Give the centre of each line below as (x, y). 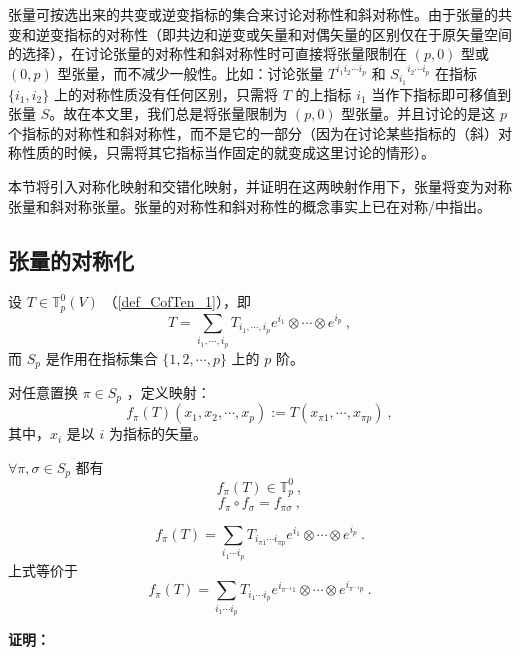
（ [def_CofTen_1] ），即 (177, 301)
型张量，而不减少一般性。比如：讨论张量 (190, 72)
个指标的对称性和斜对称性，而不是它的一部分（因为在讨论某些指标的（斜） (253, 132)
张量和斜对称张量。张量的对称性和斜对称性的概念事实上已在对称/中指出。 (249, 205)
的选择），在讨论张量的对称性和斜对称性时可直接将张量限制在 (207, 53)
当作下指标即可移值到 (441, 93)
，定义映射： (168, 391)
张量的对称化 (71, 259)
